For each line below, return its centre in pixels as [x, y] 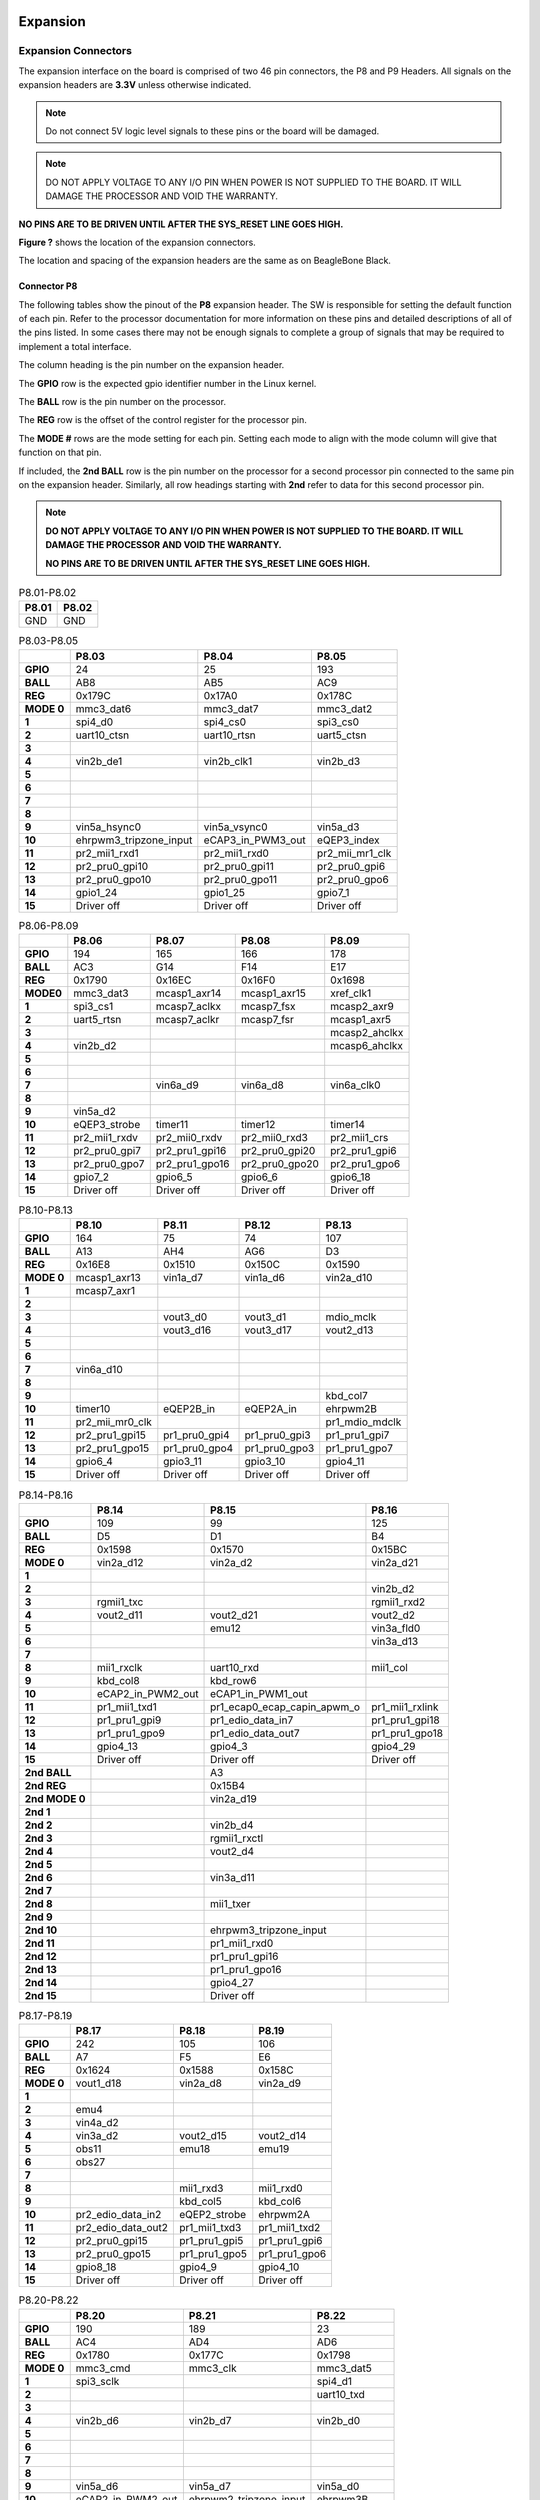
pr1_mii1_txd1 [126, 1707]
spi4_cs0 [225, 722]
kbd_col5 [200, 2202]
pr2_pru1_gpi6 [363, 1151]
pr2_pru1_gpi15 [111, 1435]
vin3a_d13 [395, 1641]
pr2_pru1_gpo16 [192, 1164]
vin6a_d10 [99, 1370]
